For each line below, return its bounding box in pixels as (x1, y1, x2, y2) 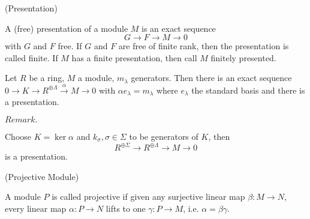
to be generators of (129, 130, 198, 142)
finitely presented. (210, 51, 276, 64)
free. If (58, 40, 82, 52)
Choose (5, 130, 32, 142)
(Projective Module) (5, 170, 79, 182)
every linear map (5, 202, 67, 214)
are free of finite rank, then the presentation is (118, 40, 289, 52)
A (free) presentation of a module (5, 22, 128, 34)
